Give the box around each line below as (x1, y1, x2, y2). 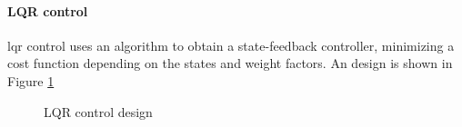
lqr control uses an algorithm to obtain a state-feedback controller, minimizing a (7, 35, 455, 54)
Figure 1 (7, 71, 55, 90)
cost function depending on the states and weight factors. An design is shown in (7, 54, 453, 73)
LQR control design (44, 102, 153, 121)
